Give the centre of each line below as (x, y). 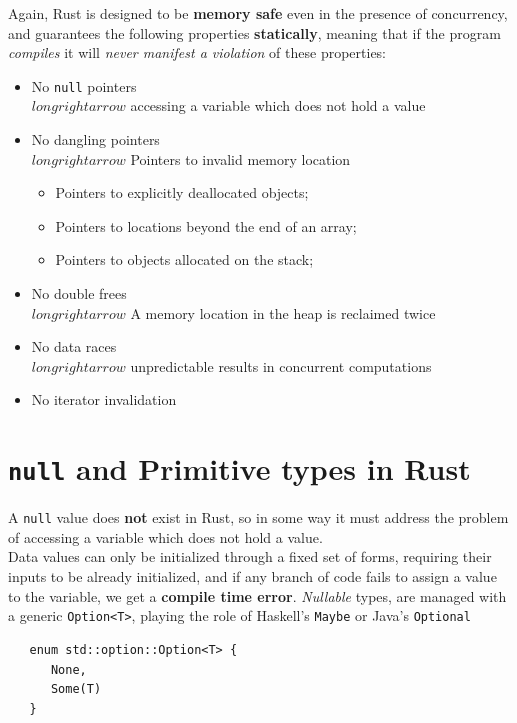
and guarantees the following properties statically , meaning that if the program (254, 32)
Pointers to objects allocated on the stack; (184, 259)
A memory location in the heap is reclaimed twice (283, 312)
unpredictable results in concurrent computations (281, 365)
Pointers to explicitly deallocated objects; (182, 192)
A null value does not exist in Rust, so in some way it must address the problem (258, 517)
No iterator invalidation (104, 399)
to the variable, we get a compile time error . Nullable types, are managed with (257, 595)
